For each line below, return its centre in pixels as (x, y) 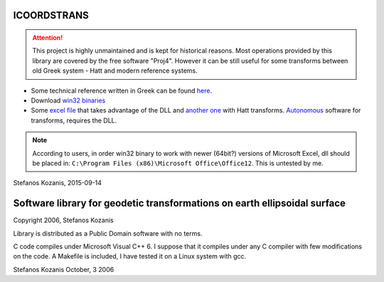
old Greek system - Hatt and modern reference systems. (115, 70)
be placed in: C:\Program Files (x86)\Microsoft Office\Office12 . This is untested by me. (178, 163)
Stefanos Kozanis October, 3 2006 (64, 269)
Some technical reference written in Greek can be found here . (122, 90)
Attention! (48, 38)
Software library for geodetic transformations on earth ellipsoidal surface (180, 203)
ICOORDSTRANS (51, 15)
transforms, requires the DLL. (74, 120)
